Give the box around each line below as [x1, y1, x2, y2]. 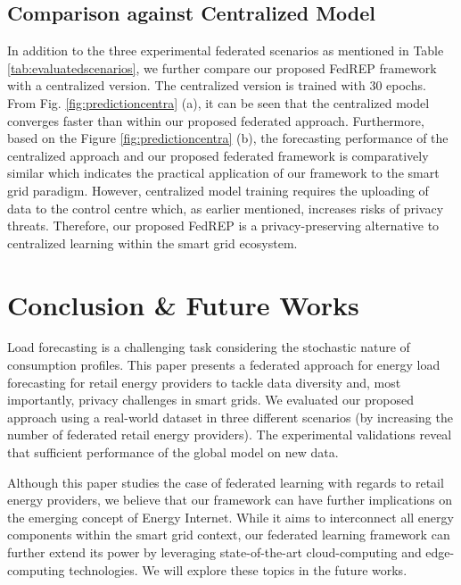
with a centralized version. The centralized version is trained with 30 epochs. [7, 76, 426, 95]
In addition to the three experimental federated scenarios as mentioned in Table [7, 41, 444, 60]
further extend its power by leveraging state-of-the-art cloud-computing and [7, 542, 422, 561]
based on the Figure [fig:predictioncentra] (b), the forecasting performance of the [7, 129, 449, 147]
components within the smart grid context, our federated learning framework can [7, 525, 450, 544]
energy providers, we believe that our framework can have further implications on [7, 490, 453, 509]
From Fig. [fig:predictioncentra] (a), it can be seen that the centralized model [7, 93, 430, 112]
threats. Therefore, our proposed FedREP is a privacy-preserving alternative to [7, 216, 440, 235]
